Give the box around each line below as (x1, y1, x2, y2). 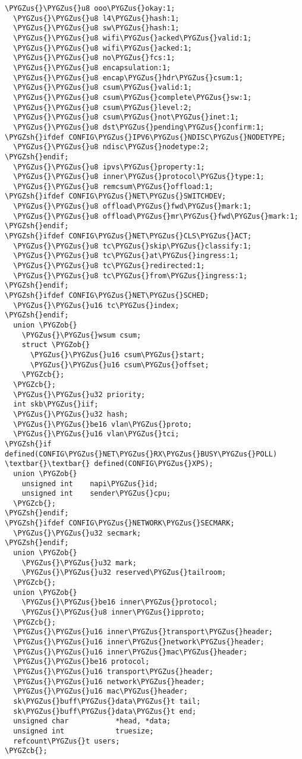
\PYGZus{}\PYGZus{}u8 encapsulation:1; (13, 63, 171, 72)
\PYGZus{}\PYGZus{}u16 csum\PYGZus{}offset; (30, 360, 209, 369)
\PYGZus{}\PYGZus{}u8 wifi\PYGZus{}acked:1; (13, 43, 192, 52)
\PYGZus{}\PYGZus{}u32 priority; (13, 390, 146, 399)
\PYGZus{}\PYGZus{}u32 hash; (13, 410, 128, 418)
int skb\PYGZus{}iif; (13, 400, 99, 409)
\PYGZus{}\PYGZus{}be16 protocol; (13, 657, 150, 666)
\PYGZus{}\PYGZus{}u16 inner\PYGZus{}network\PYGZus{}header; (13, 638, 265, 646)
